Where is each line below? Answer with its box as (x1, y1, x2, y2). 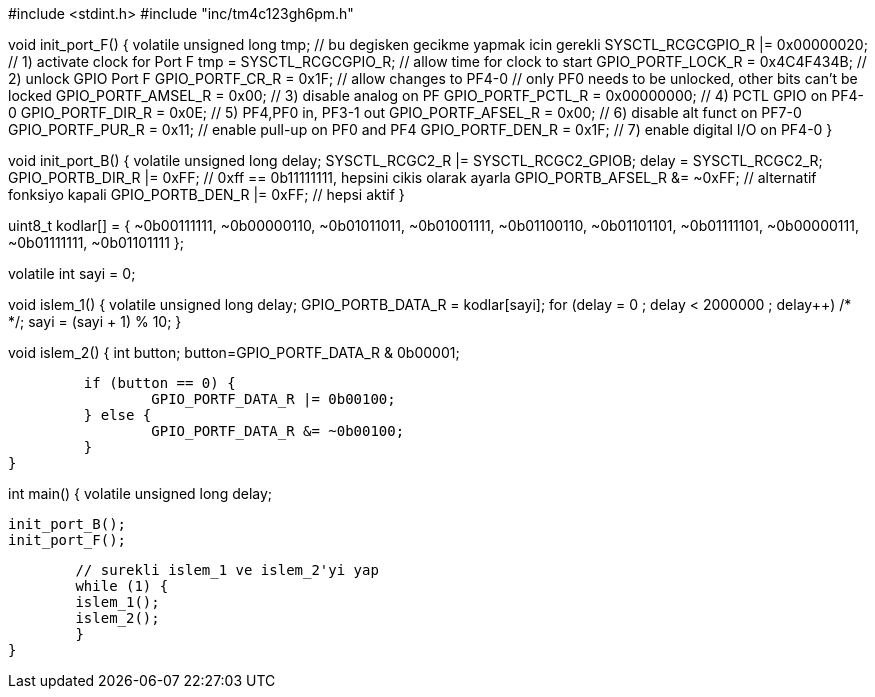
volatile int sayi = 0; (8, 265, 136, 282)
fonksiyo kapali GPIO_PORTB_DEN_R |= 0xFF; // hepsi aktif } (8, 186, 405, 203)
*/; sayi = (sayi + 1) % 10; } (8, 313, 182, 330)
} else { (83, 407, 152, 423)
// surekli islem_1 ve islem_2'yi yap (75, 562, 379, 578)
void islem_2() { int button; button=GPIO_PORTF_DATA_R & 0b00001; (8, 344, 460, 361)
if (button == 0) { (83, 375, 236, 391)
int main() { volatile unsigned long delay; (8, 485, 273, 502)
